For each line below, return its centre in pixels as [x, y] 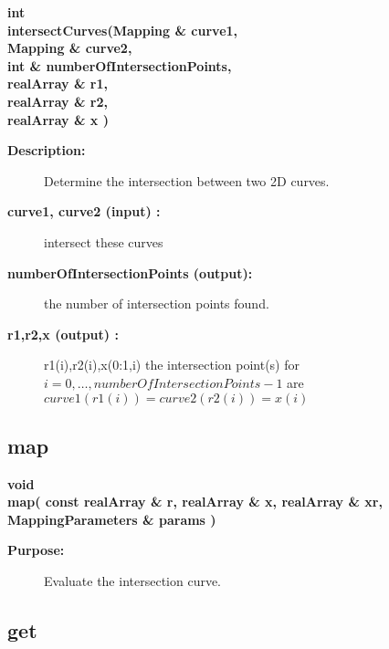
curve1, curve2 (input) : [84, 211]
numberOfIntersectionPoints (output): [130, 272]
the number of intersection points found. [157, 304]
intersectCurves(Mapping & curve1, [123, 30]
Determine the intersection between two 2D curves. [187, 180]
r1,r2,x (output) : [63, 334]
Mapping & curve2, [70, 48]
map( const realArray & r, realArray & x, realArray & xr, [195, 502]
